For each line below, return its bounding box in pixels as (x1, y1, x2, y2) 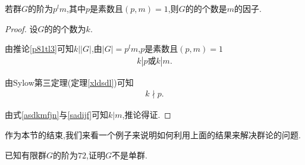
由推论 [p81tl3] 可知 (5, 42, 74, 55)
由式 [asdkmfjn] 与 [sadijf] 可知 (5, 108, 109, 121)
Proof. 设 (5, 22, 38, 35)
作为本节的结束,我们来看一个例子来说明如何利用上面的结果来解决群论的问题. (5, 129, 301, 141)
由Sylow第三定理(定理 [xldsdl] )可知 (5, 76, 134, 88)
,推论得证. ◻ (122, 108, 171, 121)
